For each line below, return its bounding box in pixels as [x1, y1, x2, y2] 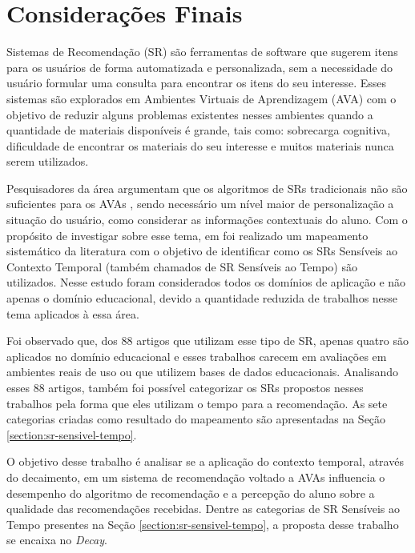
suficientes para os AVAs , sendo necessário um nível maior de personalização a [6, 195, 394, 212]
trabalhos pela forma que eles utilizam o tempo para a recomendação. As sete [6, 395, 388, 411]
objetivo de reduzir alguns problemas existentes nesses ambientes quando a [6, 106, 373, 122]
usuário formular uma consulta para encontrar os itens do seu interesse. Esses [6, 74, 387, 91]
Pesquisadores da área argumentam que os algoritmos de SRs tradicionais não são [6, 179, 408, 196]
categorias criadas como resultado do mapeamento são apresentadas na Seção [6, 411, 386, 427]
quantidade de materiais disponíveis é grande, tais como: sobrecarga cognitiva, [6, 122, 390, 138]
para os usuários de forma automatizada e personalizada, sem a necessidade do [6, 58, 393, 75]
